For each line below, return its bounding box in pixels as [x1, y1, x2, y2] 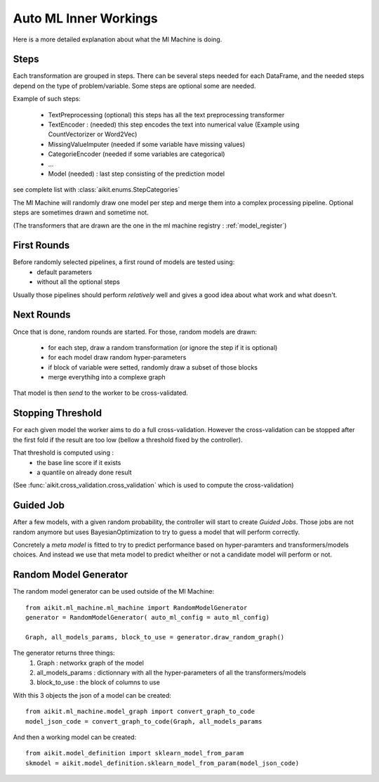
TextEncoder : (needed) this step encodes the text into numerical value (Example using [48, 120, 300, 129]
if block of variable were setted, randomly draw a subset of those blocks [48, 363, 258, 372]
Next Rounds [13, 309, 71, 321]
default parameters [36, 268, 93, 276]
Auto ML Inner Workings [13, 11, 158, 26]
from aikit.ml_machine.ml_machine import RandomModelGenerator [25, 604, 248, 611]
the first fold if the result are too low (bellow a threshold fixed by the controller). [13, 436, 243, 444]
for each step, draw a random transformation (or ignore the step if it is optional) [48, 343, 278, 351]
